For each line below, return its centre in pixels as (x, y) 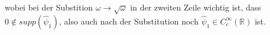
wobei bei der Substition (49, 7)
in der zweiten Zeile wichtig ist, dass (196, 7)
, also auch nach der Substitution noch (129, 21)
